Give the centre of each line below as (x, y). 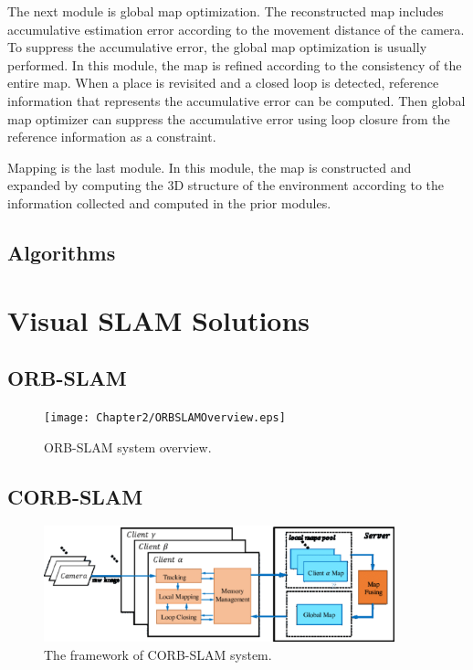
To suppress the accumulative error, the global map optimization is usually (217, 47)
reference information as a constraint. (112, 137)
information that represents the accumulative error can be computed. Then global (236, 100)
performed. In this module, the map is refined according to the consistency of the (235, 64)
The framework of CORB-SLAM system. (158, 654)
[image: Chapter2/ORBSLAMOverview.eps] (165, 417)
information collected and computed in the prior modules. (169, 202)
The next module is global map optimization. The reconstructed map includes (226, 11)
